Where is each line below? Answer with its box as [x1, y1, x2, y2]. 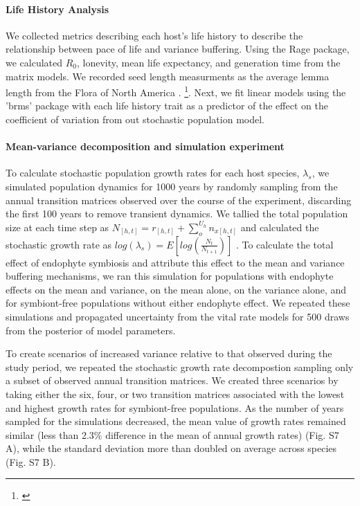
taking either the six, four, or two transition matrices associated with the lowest [6, 386, 345, 401]
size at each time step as [6, 219, 109, 234]
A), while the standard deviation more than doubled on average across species [6, 441, 337, 455]
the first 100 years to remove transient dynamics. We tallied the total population [6, 206, 348, 221]
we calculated [6, 55, 63, 69]
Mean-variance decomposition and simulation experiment [6, 139, 285, 154]
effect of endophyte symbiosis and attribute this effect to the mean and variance [6, 255, 345, 269]
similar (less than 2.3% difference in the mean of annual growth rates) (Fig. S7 [6, 427, 339, 442]
